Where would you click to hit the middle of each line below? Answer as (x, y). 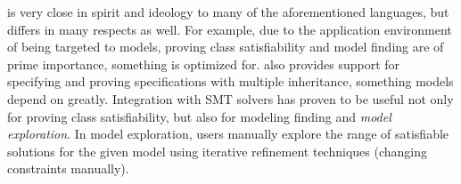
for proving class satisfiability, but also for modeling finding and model (199, 116)
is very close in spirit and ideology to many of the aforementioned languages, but (228, 12)
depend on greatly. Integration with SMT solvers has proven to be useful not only (230, 98)
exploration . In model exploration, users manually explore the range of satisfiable (228, 134)
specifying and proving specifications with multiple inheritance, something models (230, 81)
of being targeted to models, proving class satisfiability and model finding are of (226, 47)
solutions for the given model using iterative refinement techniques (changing (217, 151)
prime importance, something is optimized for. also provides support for (204, 64)
